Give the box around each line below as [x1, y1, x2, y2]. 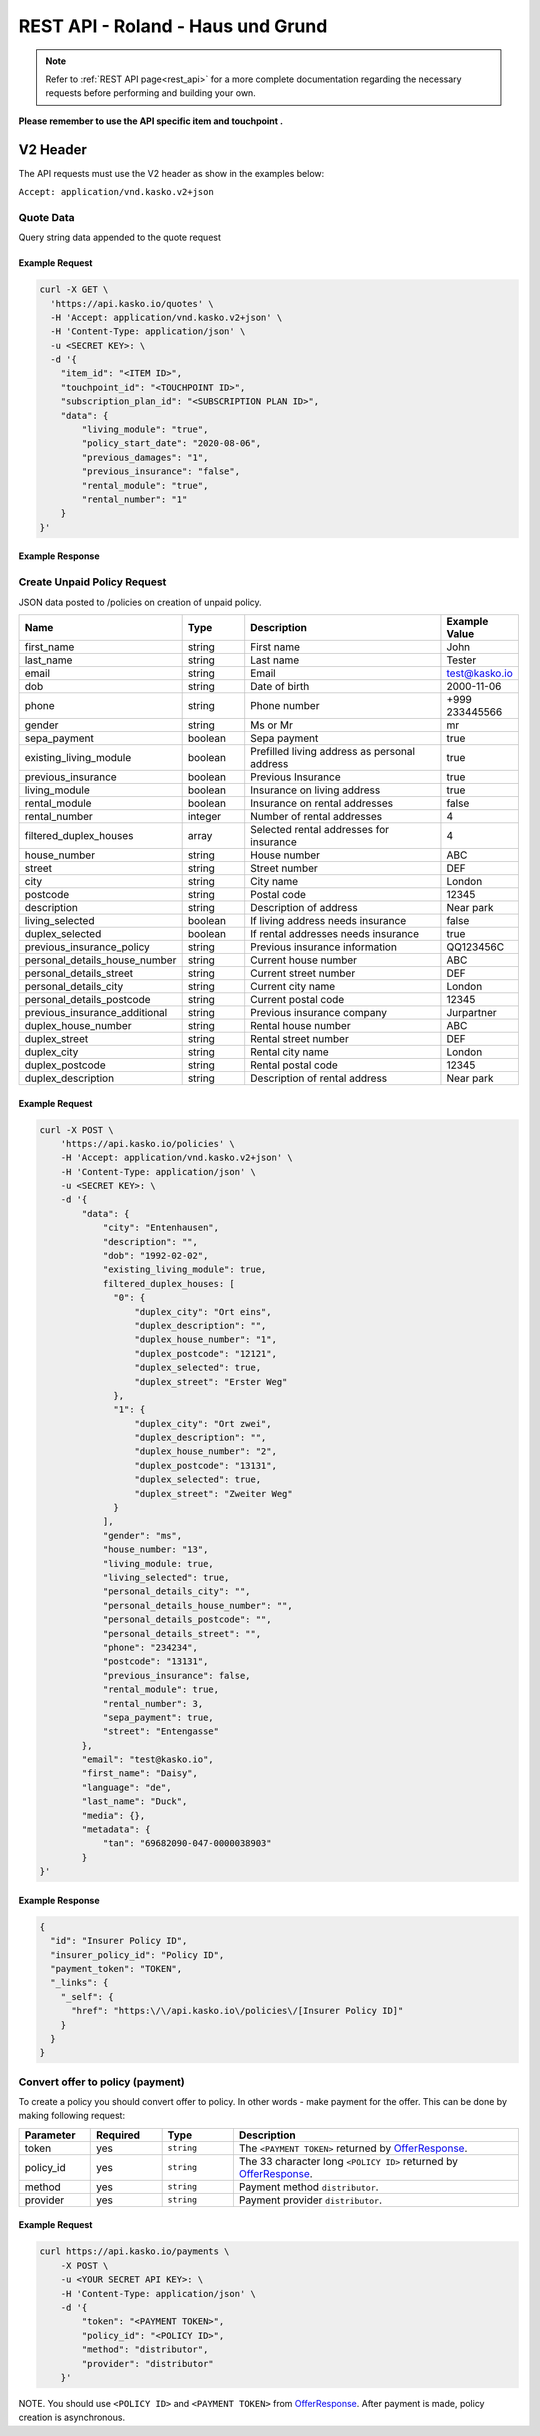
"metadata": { [81, 1824, 151, 1835]
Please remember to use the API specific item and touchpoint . [18, 115, 284, 127]
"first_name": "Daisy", [81, 1768, 199, 1779]
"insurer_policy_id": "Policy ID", [50, 1949, 225, 1960]
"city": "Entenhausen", [102, 1222, 220, 1234]
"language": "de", [81, 1781, 172, 1793]
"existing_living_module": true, [102, 1264, 267, 1275]
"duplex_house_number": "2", [134, 1446, 277, 1457]
